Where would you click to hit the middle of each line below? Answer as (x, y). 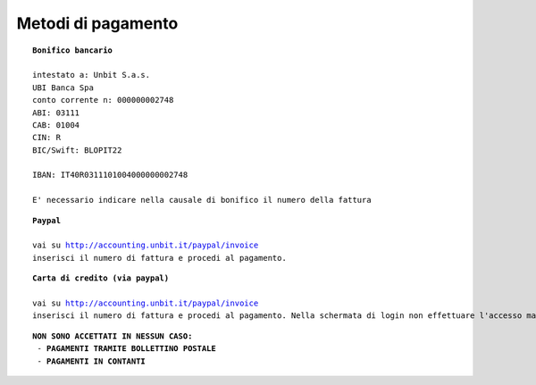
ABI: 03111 (56, 113)
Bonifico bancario (73, 50)
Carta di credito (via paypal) (101, 278)
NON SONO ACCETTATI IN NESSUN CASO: (113, 336)
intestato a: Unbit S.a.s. (92, 75)
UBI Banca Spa (63, 88)
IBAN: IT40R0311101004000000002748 (110, 175)
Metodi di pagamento (97, 23)
